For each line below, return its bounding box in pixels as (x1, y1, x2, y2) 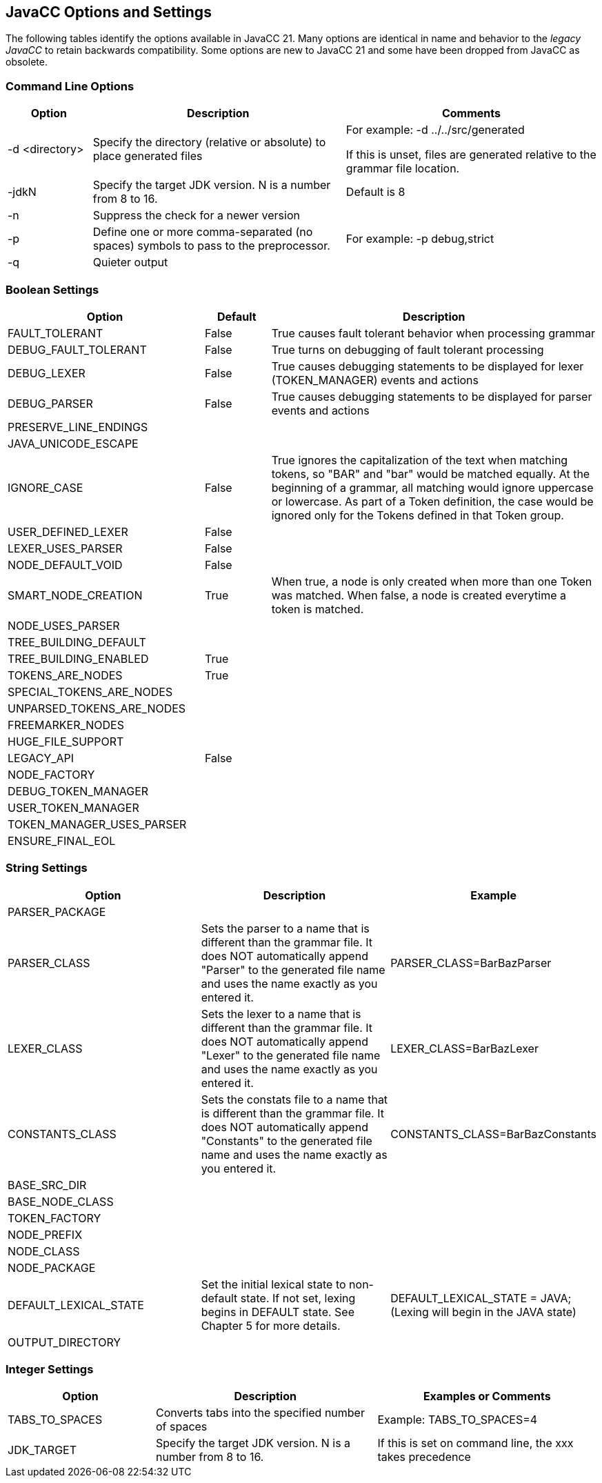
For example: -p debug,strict (345, 232, 494, 246)
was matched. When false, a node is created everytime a (271, 588, 567, 602)
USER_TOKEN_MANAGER (8, 800, 139, 815)
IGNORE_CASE (8, 480, 83, 495)
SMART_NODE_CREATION (8, 588, 143, 602)
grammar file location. (345, 161, 460, 176)
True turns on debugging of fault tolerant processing (271, 342, 544, 357)
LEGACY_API (8, 750, 74, 765)
